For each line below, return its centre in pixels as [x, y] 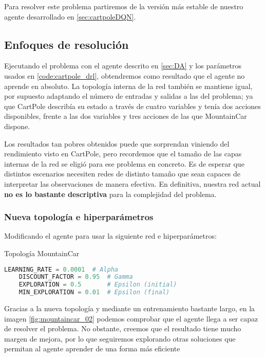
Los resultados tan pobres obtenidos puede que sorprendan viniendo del [117, 143]
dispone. [17, 126]
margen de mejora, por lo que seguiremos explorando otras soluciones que [120, 338]
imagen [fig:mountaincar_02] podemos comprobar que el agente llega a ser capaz [131, 318]
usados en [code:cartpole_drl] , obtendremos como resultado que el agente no [125, 75]
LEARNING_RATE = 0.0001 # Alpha [61, 269]
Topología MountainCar [42, 253]
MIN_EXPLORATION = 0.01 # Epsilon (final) [94, 292]
